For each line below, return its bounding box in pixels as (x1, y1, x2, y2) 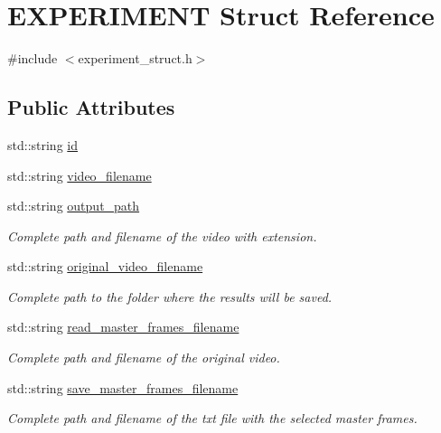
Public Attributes (7, 93, 175, 121)
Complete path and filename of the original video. (7, 348, 280, 367)
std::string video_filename (7, 165, 152, 184)
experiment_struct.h (78, 49, 192, 68)
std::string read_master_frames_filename (7, 317, 239, 336)
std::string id (7, 135, 79, 154)
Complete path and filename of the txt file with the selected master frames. (7, 409, 418, 428)
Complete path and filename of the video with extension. (7, 226, 317, 245)
